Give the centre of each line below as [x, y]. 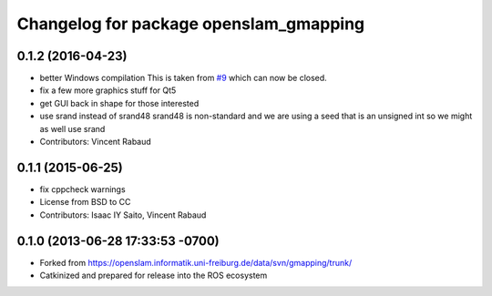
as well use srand [72, 128]
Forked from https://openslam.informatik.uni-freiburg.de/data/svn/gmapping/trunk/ [196, 262]
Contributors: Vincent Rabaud [96, 142]
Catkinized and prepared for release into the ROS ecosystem [154, 275]
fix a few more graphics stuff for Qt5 [108, 90]
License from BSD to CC [85, 202]
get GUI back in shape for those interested [119, 103]
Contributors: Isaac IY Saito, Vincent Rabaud [123, 215]
